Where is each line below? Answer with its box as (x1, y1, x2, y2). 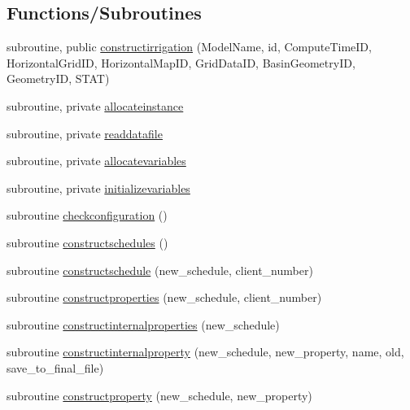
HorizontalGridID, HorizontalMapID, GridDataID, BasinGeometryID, (7, 54, 355, 71)
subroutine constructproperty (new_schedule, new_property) (7, 386, 312, 403)
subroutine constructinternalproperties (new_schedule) (7, 316, 280, 333)
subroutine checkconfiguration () (7, 207, 168, 224)
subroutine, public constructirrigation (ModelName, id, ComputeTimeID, (7, 38, 372, 55)
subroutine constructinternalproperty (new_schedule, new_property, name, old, (7, 343, 404, 360)
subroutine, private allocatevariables (7, 152, 186, 169)
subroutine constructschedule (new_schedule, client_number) (7, 261, 313, 278)
